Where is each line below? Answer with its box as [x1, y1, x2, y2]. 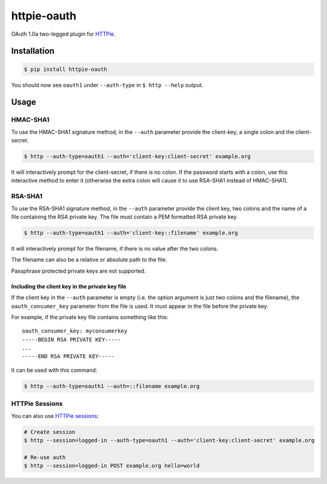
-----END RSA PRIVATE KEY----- [22, 353, 115, 360]
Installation [11, 46, 54, 56]
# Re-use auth [24, 454, 66, 460]
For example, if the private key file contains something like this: [11, 313, 169, 320]
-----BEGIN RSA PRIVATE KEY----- [22, 336, 121, 343]
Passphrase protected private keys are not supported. [11, 267, 146, 274]
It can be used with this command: [11, 366, 97, 374]
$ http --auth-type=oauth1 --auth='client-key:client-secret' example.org [24, 153, 251, 160]
